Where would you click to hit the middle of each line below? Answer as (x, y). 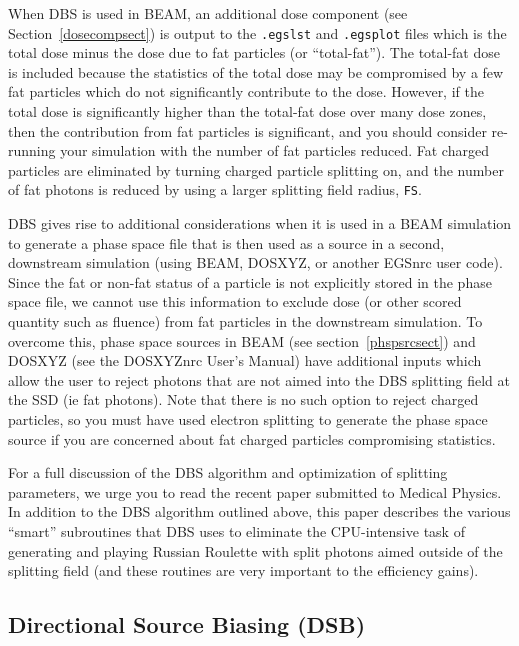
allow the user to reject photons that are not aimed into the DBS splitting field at (259, 379)
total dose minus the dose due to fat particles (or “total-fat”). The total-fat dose (254, 52)
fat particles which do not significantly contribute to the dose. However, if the (246, 91)
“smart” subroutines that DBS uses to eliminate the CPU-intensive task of (236, 530)
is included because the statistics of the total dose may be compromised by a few (256, 71)
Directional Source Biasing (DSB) (187, 624)
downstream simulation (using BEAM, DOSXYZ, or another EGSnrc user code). (255, 262)
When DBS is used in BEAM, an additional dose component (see (208, 13)
